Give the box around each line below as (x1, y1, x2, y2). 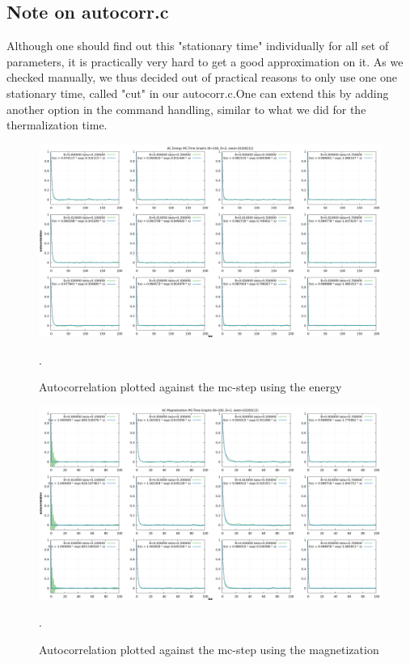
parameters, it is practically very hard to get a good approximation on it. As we (6, 53, 404, 70)
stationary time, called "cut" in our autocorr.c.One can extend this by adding (6, 84, 389, 101)
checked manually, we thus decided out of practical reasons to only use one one (6, 69, 397, 86)
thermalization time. (6, 116, 108, 133)
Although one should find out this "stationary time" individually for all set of (6, 37, 389, 54)
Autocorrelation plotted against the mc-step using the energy (39, 378, 342, 395)
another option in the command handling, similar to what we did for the (6, 100, 366, 117)
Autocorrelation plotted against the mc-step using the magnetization (39, 640, 379, 657)
